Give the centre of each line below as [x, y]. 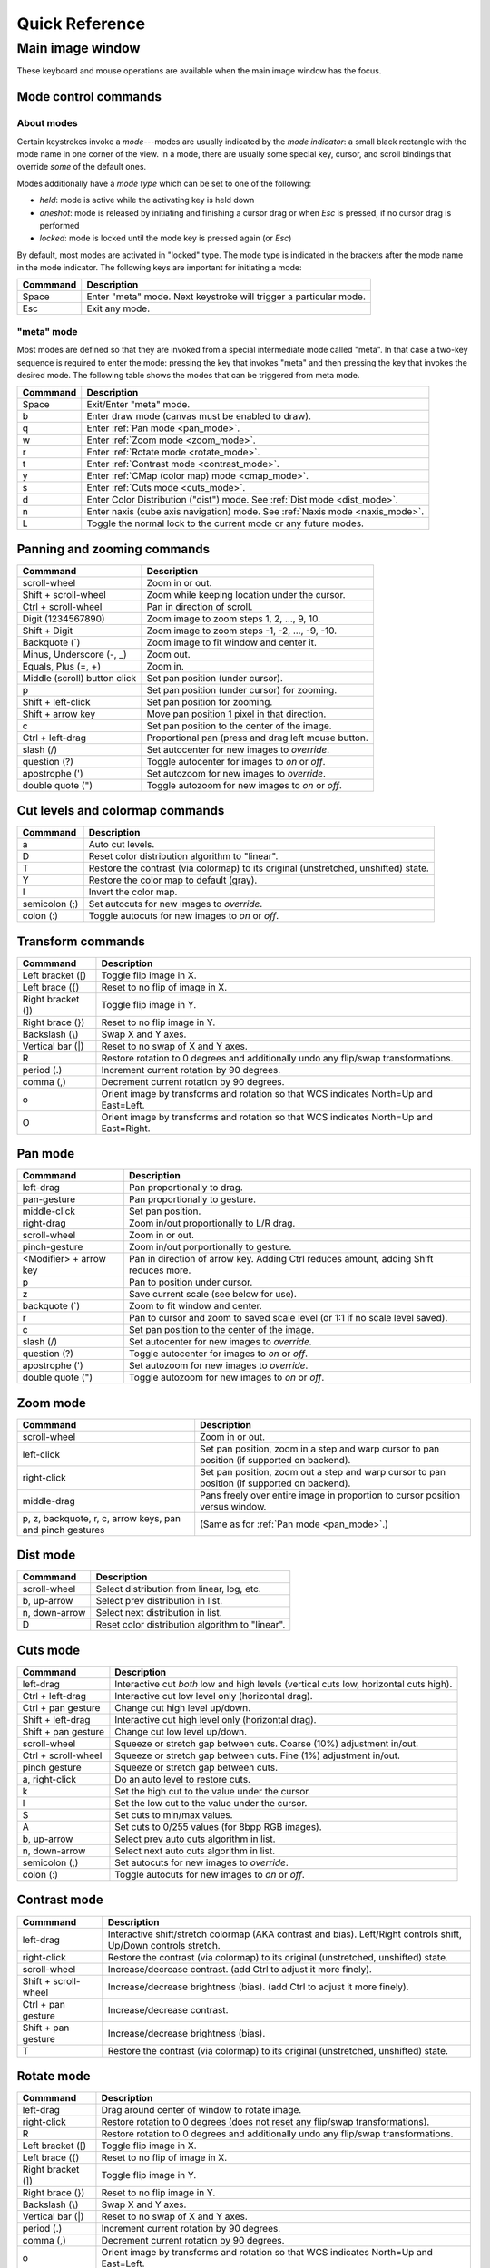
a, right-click [49, 1779]
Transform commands [81, 941]
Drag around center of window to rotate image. [201, 2110]
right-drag [44, 1223]
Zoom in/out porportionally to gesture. [210, 1247]
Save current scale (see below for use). [212, 1295]
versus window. [233, 1506]
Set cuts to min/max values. [174, 1814]
